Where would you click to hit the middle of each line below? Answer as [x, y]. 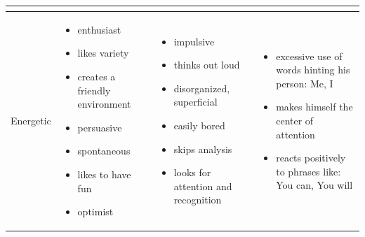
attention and [203, 186]
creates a [97, 76]
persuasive [100, 127]
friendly [94, 90]
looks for [192, 172]
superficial [195, 102]
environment [104, 104]
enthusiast [99, 29]
